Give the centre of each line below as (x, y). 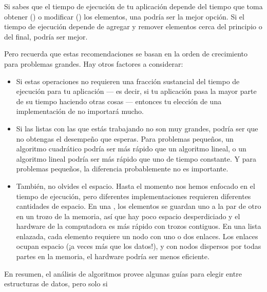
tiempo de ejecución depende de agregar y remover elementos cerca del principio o (133, 26)
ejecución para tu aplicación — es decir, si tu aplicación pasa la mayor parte (136, 91)
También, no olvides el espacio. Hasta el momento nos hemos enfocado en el (136, 186)
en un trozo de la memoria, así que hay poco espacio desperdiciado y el (128, 216)
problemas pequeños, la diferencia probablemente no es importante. (122, 169)
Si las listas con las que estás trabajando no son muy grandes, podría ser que (137, 128)
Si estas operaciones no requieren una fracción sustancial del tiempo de (128, 81)
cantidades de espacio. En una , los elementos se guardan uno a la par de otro (139, 206)
